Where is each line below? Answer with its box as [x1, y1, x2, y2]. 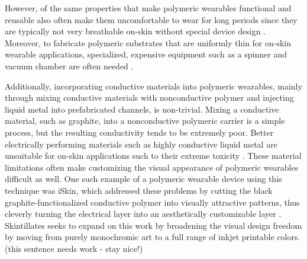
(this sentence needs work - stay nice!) [5, 242, 143, 254]
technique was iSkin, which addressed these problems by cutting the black [5, 184, 273, 196]
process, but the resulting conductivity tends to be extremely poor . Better [5, 126, 274, 138]
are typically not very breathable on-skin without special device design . [5, 25, 266, 37]
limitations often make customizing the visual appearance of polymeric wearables [5, 161, 299, 173]
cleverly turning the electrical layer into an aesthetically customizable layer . [5, 207, 282, 220]
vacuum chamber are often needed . [5, 59, 134, 72]
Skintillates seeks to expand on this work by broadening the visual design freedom [5, 219, 302, 231]
